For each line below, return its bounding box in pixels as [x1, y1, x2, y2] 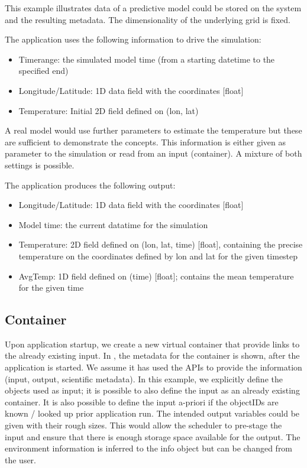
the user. [5, 453, 37, 466]
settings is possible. [5, 158, 75, 171]
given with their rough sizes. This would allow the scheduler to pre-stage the [5, 419, 282, 431]
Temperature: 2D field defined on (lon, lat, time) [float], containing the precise [18, 238, 303, 251]
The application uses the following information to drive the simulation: [5, 33, 261, 45]
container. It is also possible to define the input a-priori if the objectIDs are [5, 395, 279, 408]
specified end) [18, 64, 69, 77]
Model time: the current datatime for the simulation [18, 218, 208, 230]
